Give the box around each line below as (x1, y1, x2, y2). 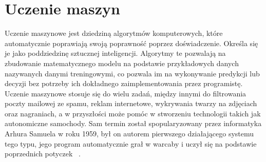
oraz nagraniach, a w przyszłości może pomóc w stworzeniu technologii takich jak (5, 108, 261, 118)
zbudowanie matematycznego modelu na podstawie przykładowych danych (5, 57, 239, 68)
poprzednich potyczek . (5, 148, 81, 159)
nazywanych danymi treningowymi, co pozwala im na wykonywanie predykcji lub (5, 68, 260, 78)
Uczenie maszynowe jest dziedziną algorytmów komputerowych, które (5, 28, 223, 38)
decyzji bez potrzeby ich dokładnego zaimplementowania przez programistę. (5, 78, 243, 89)
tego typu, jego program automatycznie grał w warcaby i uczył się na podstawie (5, 138, 257, 149)
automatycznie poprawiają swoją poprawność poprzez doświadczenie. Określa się (5, 37, 258, 48)
